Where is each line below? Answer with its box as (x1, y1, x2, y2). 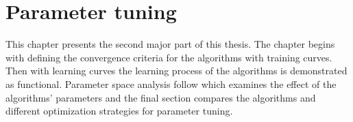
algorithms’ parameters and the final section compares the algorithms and (5, 90, 316, 104)
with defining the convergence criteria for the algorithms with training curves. (5, 50, 332, 64)
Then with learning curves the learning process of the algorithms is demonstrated (5, 63, 348, 78)
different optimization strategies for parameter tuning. (5, 104, 233, 118)
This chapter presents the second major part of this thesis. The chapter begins (5, 37, 335, 51)
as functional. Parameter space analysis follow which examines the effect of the (5, 76, 337, 91)
